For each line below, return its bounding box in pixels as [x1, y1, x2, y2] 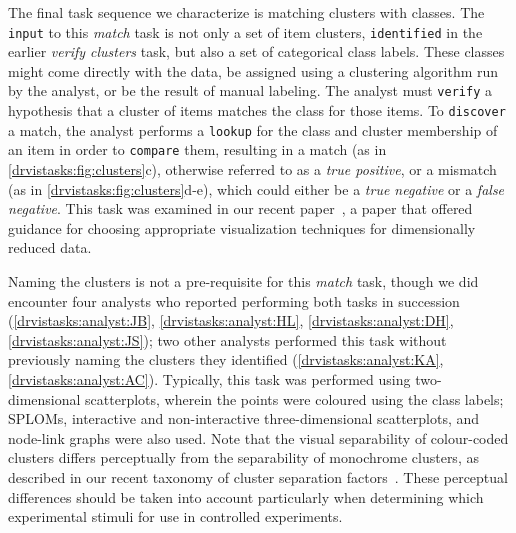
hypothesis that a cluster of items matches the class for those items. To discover [8, 100, 506, 121]
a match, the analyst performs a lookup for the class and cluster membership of [8, 119, 498, 140]
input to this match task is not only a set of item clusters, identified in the [8, 21, 483, 42]
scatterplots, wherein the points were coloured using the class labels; [85, 388, 504, 409]
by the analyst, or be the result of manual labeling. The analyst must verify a [8, 80, 492, 101]
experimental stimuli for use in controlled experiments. [8, 506, 343, 527]
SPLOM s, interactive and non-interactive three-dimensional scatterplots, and [8, 408, 480, 429]
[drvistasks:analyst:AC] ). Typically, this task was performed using [8, 369, 411, 389]
